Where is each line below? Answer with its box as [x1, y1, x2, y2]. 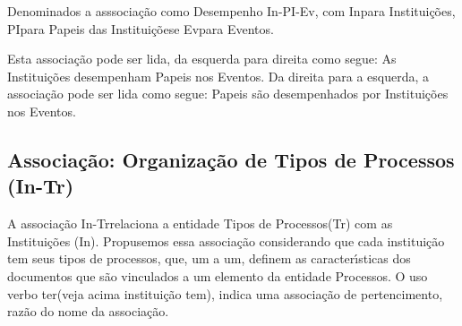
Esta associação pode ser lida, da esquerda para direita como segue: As [7, 49, 397, 68]
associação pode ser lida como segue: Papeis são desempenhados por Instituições [7, 84, 449, 103]
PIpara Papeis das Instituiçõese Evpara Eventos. [7, 19, 274, 38]
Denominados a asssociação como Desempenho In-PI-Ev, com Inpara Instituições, [7, 2, 456, 20]
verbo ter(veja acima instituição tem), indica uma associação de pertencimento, [7, 284, 443, 303]
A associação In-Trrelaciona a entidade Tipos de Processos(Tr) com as [7, 214, 393, 233]
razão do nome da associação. [7, 302, 169, 321]
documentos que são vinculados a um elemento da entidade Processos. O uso [7, 266, 428, 285]
